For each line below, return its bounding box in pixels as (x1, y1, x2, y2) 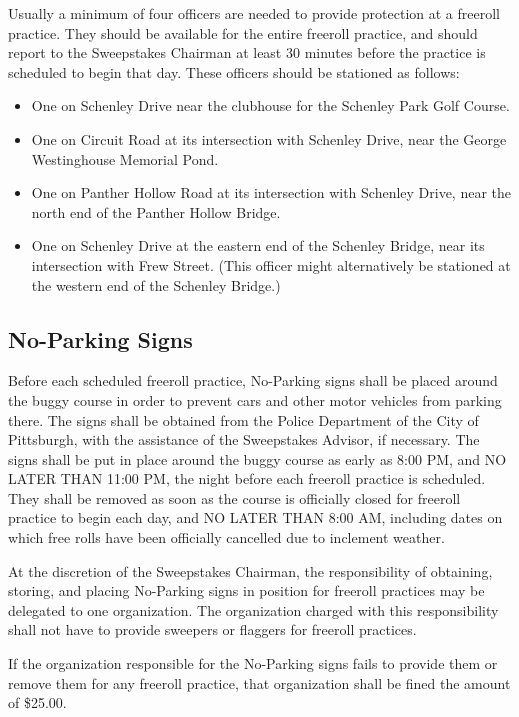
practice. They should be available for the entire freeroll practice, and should (8, 22, 478, 43)
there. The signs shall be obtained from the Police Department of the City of (8, 409, 479, 430)
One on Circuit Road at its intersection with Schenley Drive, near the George (31, 128, 507, 149)
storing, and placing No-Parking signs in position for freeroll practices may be (8, 580, 485, 601)
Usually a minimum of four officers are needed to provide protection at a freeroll (8, 3, 500, 23)
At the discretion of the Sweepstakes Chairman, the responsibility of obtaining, (8, 560, 493, 581)
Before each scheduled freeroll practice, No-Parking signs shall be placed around (8, 370, 498, 391)
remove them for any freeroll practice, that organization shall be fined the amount (8, 672, 511, 693)
